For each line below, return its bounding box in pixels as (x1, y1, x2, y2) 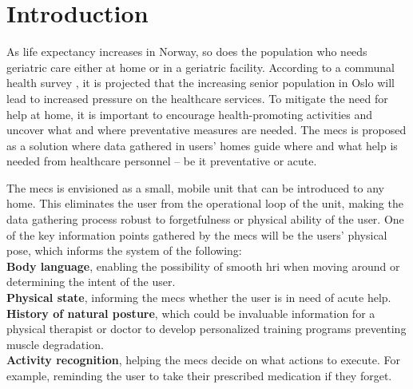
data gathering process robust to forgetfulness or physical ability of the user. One (6, 211, 404, 228)
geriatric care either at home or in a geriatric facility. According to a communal (6, 58, 395, 75)
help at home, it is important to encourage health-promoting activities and (6, 105, 373, 122)
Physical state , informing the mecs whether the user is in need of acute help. (6, 289, 391, 306)
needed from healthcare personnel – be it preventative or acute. (6, 153, 317, 169)
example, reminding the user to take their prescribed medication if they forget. (6, 367, 392, 383)
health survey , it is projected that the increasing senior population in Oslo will (6, 74, 395, 91)
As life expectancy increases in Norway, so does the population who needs (6, 43, 367, 60)
